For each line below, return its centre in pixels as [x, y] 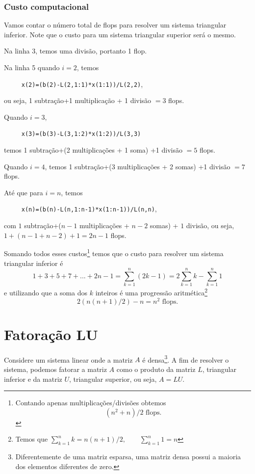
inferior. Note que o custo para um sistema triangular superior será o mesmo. [120, 34]
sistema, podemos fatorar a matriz [55, 369]
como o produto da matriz [156, 369]
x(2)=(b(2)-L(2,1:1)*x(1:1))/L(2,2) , [82, 84]
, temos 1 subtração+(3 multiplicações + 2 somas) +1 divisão [138, 166]
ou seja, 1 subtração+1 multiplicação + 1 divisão [78, 100]
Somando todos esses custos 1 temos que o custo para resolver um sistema [114, 252]
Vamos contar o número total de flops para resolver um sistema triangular [115, 25]
